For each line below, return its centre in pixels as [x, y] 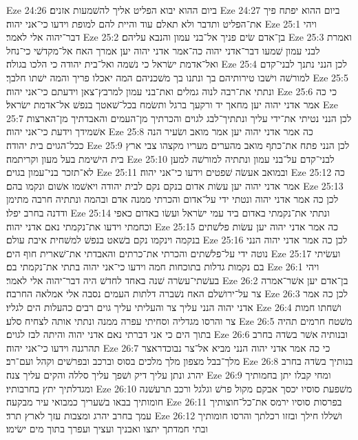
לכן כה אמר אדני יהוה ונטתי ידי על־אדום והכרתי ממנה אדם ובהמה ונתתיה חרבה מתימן [172, 199]
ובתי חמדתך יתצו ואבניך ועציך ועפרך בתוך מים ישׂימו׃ [107, 429]
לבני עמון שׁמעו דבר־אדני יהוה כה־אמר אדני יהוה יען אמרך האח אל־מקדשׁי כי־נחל [163, 50]
